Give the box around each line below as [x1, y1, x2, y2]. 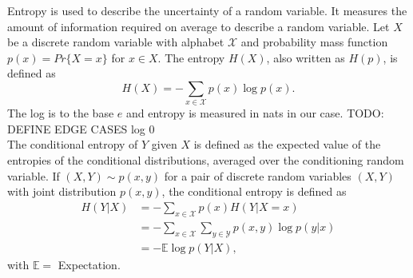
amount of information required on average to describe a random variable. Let [7, 18, 390, 34]
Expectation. [58, 256, 121, 272]
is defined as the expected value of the [193, 136, 381, 153]
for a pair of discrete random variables [164, 167, 351, 184]
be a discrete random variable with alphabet [7, 34, 224, 50]
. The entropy [157, 49, 225, 66]
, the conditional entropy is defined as [161, 183, 347, 200]
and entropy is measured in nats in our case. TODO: [125, 105, 384, 121]
